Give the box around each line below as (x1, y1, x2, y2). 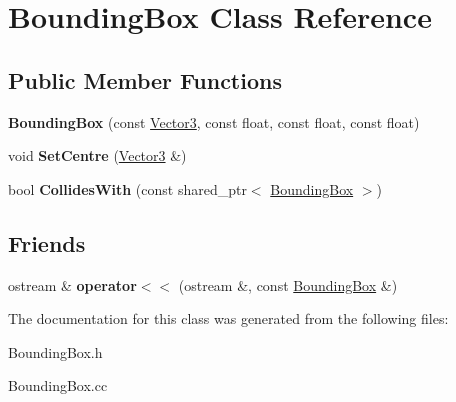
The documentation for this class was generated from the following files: (8, 308, 449, 329)
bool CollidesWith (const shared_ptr (8, 178, 247, 199)
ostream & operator (8, 274, 137, 295)
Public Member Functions (8, 64, 282, 95)
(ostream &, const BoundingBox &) (178, 274, 398, 295)
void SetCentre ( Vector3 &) (8, 145, 187, 166)
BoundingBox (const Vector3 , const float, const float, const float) (8, 111, 420, 132)
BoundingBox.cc (8, 375, 108, 396)
